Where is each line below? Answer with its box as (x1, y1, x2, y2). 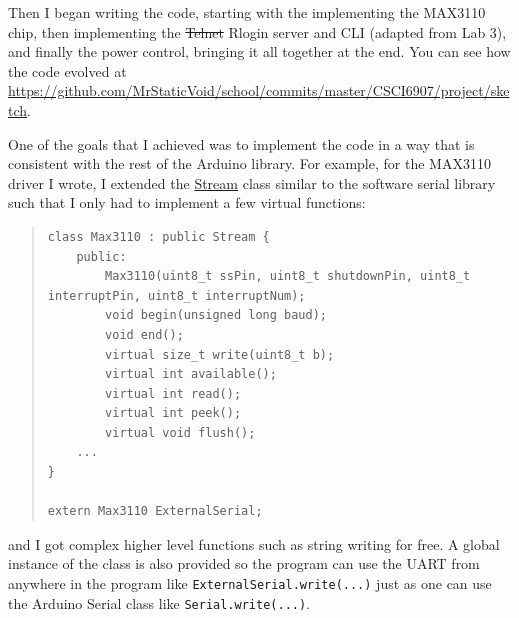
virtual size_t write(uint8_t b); (105, 347, 335, 362)
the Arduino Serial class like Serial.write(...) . (8, 592, 311, 613)
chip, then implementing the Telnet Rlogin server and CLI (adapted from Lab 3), (8, 21, 507, 42)
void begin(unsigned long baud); (105, 308, 327, 323)
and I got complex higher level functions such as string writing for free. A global (8, 533, 500, 554)
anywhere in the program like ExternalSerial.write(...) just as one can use (8, 573, 492, 594)
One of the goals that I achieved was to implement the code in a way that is (8, 133, 475, 154)
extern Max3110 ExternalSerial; (47, 504, 263, 519)
